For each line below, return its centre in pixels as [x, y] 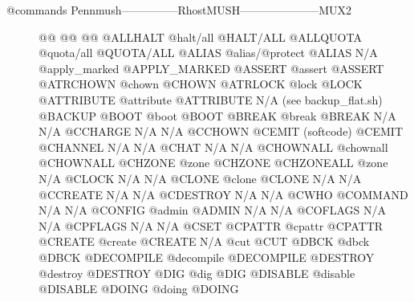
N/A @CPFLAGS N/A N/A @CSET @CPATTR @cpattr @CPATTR [211, 225]
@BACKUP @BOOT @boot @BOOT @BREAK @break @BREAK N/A [217, 115]
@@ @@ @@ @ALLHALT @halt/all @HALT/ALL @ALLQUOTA [200, 37]
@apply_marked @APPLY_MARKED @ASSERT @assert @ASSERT [211, 68]
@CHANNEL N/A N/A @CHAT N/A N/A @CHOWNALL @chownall [213, 147]
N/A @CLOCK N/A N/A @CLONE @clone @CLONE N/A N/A [200, 178]
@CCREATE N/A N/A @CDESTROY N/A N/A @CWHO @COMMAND [223, 194]
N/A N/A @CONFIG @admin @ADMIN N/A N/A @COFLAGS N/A [213, 210]
